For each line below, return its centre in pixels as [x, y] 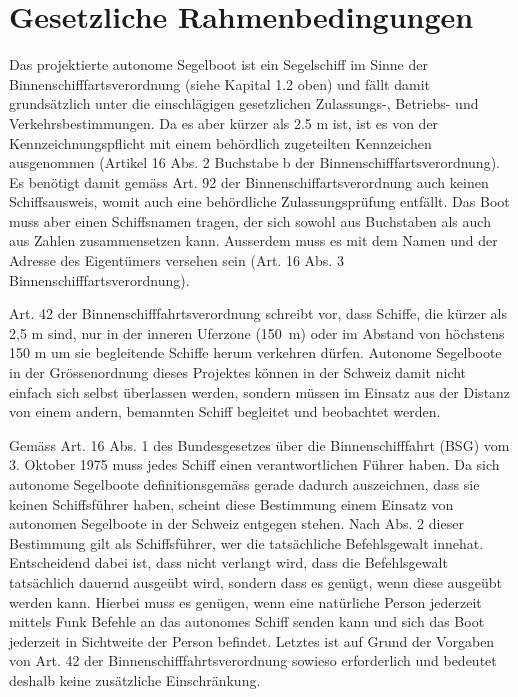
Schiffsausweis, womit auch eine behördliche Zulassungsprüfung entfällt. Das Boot [259, 201]
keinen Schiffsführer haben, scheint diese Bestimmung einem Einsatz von [231, 503]
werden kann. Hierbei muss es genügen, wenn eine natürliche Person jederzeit [245, 601]
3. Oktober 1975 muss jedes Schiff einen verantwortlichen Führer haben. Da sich [254, 464]
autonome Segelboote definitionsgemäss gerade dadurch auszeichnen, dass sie [244, 484]
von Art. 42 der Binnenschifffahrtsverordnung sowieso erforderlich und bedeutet [253, 660]
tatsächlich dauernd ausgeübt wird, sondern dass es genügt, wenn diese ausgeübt [256, 581]
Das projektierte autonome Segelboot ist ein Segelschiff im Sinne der [218, 64]
